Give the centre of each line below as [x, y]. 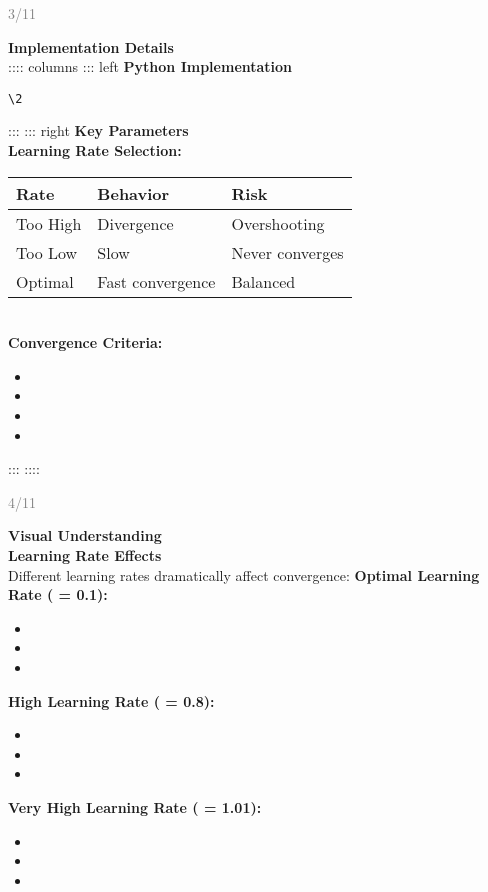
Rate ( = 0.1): [58, 594]
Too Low [47, 252]
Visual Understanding [85, 535]
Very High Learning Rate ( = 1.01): [135, 806]
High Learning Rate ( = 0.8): [111, 700]
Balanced [263, 281]
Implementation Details [91, 46]
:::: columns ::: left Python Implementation [150, 66]
